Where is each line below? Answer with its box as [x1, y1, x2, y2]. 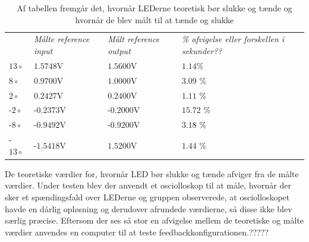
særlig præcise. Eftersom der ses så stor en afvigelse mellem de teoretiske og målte [5, 214, 304, 227]
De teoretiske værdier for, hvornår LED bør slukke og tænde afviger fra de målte [5, 167, 299, 180]
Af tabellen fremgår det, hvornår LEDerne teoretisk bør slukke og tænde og [17, 2, 292, 14]
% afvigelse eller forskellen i [181, 33, 285, 45]
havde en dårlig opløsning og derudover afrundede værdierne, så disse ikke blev [5, 202, 292, 215]
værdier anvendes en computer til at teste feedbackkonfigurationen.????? [5, 225, 269, 238]
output [108, 45, 131, 57]
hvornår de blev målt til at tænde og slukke [75, 13, 234, 26]
